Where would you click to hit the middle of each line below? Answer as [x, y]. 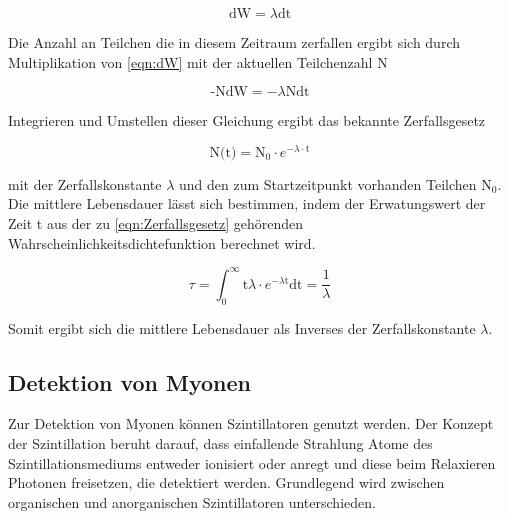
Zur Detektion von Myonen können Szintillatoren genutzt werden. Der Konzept [251, 423]
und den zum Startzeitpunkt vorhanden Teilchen [327, 183]
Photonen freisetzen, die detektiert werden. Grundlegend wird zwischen [226, 482]
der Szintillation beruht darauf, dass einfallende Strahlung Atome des [220, 442]
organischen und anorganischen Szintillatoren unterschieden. [192, 501]
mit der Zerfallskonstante [85, 183]
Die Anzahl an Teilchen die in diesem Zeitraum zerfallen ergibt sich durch [234, 42]
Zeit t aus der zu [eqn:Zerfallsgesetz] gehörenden [156, 223]
